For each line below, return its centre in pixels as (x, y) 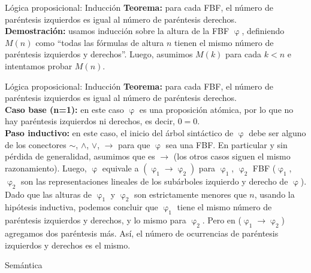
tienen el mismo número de (224, 42)
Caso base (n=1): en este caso (64, 109)
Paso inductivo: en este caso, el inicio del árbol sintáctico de (119, 132)
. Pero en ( (222, 220)
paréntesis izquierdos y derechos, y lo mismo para (96, 220)
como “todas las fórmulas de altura (100, 42)
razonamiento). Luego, (46, 168)
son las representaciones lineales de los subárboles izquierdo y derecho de (155, 181)
